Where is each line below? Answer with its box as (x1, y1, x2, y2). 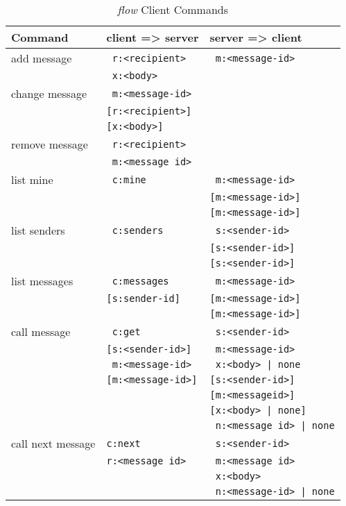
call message (11, 323, 71, 339)
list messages (11, 273, 73, 289)
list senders (11, 222, 65, 238)
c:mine (112, 174, 146, 185)
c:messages (112, 275, 169, 287)
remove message (11, 136, 88, 152)
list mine (11, 171, 53, 187)
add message (11, 50, 72, 66)
